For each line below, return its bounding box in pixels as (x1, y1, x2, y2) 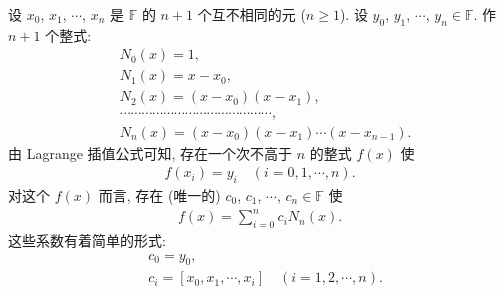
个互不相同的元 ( (197, 4, 306, 24)
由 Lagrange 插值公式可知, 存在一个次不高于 (8, 142, 293, 163)
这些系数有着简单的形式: (8, 229, 166, 250)
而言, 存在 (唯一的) (98, 184, 221, 205)
